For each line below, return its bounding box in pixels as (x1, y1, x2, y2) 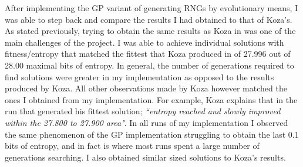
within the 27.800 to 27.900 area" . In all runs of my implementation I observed (5, 116, 288, 128)
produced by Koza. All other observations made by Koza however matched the (5, 82, 287, 94)
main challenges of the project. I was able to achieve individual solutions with (5, 36, 284, 48)
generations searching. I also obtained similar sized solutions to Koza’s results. (5, 151, 286, 163)
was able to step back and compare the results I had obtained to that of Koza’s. (5, 13, 292, 25)
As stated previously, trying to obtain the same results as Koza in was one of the (5, 25, 296, 37)
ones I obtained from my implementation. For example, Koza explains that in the (5, 93, 298, 105)
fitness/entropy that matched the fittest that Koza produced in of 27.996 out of (5, 47, 291, 60)
